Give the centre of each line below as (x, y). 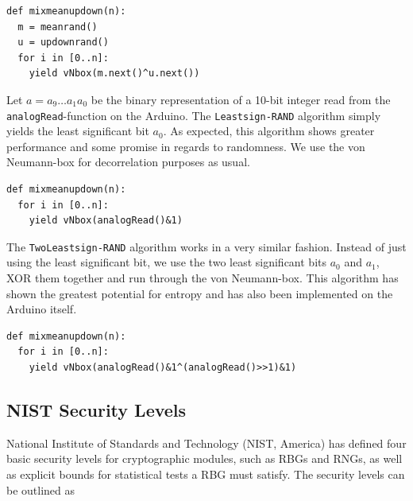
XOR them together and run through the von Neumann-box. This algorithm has (203, 278)
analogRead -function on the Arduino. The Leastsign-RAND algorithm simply (194, 115)
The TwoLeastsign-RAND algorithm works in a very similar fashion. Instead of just (206, 246)
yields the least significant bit (78, 131)
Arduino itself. (42, 309)
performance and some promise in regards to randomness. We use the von (186, 146)
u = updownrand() (63, 43)
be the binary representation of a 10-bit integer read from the (241, 99)
